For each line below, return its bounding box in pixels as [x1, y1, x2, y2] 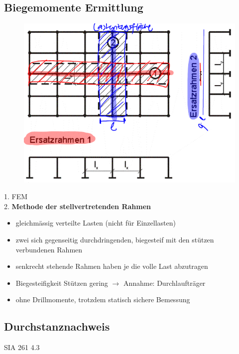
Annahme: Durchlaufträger [123, 277, 206, 288]
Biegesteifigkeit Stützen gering [15, 277, 108, 288]
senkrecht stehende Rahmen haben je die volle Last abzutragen [15, 261, 208, 271]
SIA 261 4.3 [4, 342, 40, 353]
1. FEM [4, 191, 28, 202]
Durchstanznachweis [4, 319, 110, 334]
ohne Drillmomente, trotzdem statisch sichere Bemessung [15, 294, 190, 305]
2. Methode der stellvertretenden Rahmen [4, 201, 151, 211]
